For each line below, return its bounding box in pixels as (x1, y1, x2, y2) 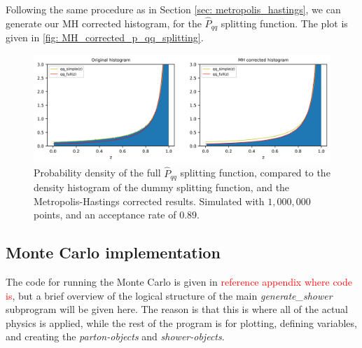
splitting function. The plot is (221, 15, 348, 30)
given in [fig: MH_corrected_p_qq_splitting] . (6, 30, 204, 45)
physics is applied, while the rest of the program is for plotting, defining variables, (6, 315, 357, 330)
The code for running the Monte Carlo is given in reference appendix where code (6, 274, 352, 288)
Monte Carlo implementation (6, 242, 221, 263)
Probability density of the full (34, 165, 161, 180)
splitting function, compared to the (180, 165, 330, 180)
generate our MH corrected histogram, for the (6, 15, 202, 30)
